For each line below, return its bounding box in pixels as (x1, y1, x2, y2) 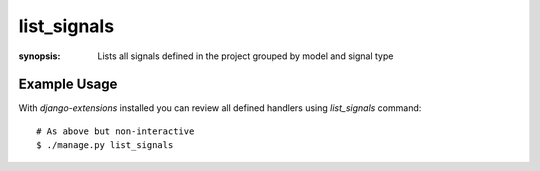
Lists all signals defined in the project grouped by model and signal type (97, 50, 394, 62)
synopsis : (18, 50, 61, 62)
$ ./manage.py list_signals (36, 140, 174, 151)
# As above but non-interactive (36, 125, 195, 137)
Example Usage (18, 76, 118, 93)
